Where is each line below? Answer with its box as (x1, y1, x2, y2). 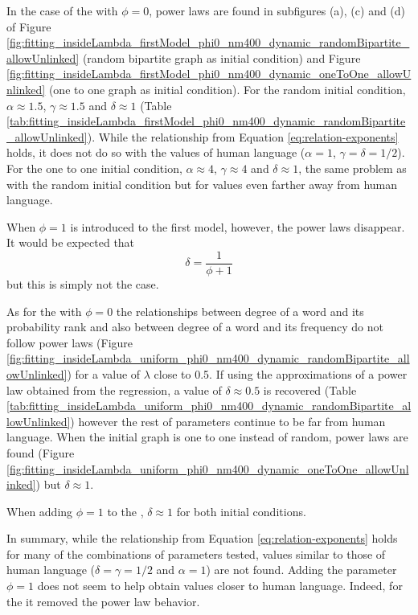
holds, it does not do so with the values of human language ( (6, 144, 305, 161)
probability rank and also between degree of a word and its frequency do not (6, 318, 383, 335)
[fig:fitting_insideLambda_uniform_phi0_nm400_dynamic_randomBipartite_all (6, 350, 410, 367)
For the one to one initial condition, (6, 159, 182, 176)
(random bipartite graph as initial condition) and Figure (82, 49, 361, 66)
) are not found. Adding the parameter (206, 561, 397, 578)
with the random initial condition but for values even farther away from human (6, 175, 398, 192)
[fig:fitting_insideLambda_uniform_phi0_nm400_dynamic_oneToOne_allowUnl (6, 460, 409, 477)
